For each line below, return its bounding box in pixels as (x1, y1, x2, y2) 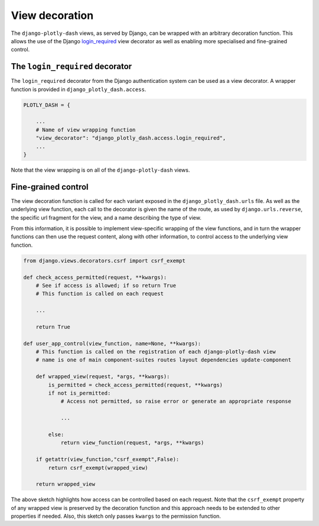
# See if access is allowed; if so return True (35, 282, 177, 289)
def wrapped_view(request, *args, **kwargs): (35, 373, 170, 380)
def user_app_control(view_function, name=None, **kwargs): (23, 340, 201, 347)
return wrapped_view (35, 481, 96, 488)
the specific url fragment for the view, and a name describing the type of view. (11, 214, 202, 221)
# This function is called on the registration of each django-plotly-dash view (35, 348, 276, 355)
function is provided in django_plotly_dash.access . (11, 86, 147, 93)
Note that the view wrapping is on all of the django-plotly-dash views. (11, 166, 190, 173)
